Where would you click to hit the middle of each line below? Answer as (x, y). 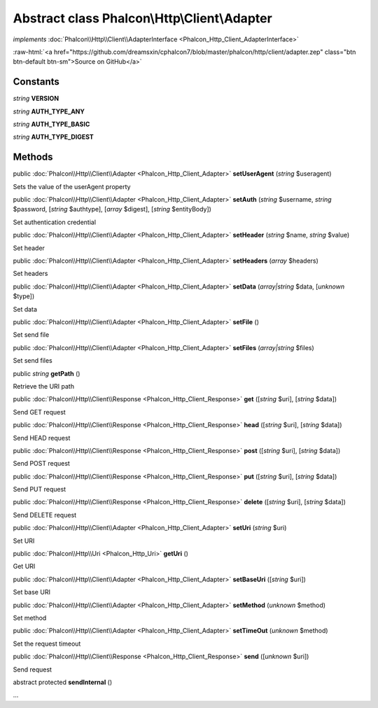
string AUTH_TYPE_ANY (49, 111)
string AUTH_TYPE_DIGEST (53, 137)
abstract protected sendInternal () (63, 682)
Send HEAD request (42, 438)
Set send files (33, 361)
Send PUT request (40, 490)
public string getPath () (47, 373)
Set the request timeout (47, 644)
